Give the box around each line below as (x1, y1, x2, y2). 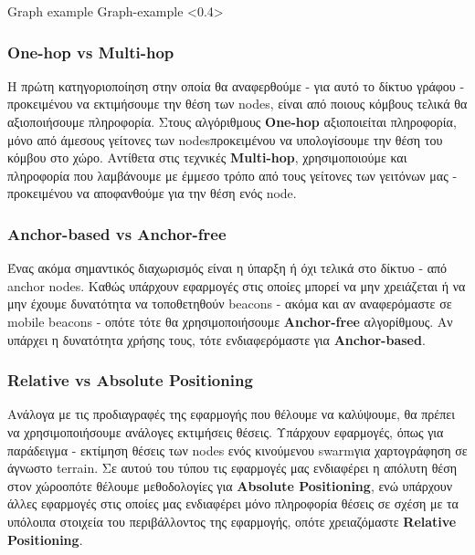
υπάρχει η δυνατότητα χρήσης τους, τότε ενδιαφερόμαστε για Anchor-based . (7, 330, 426, 349)
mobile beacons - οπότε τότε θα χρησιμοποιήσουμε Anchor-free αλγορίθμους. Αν (7, 311, 453, 330)
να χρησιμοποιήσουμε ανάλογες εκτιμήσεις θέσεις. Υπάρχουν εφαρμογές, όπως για (7, 422, 444, 441)
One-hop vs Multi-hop (7, 40, 174, 63)
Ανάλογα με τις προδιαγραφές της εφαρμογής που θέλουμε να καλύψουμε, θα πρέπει (7, 404, 455, 424)
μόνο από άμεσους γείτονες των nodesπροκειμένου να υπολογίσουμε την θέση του (7, 130, 443, 149)
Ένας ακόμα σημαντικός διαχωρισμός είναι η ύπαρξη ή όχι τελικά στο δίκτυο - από (7, 258, 448, 277)
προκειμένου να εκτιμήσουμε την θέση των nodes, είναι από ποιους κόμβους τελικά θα (7, 94, 468, 113)
